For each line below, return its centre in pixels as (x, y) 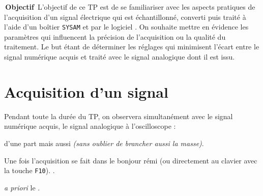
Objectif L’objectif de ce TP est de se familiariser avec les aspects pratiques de (130, 7)
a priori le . (22, 187)
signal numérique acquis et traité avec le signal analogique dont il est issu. (120, 57)
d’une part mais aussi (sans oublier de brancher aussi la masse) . (104, 143)
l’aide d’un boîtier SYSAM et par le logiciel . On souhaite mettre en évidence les (126, 27)
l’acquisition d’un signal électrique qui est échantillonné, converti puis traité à (125, 17)
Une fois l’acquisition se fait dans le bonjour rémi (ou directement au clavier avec (131, 160)
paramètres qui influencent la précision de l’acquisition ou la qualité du (115, 36)
